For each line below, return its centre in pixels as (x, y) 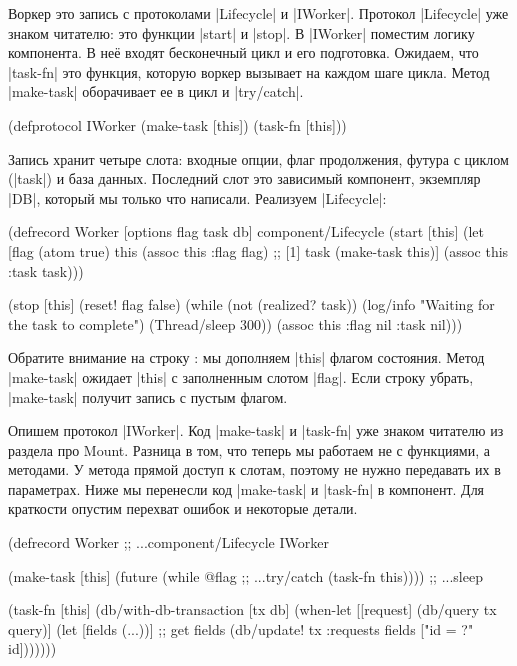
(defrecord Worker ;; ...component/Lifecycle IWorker (168, 542)
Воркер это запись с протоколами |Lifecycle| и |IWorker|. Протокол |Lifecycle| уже (258, 13)
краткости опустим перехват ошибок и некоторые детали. (183, 508)
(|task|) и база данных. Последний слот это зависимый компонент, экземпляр (244, 178)
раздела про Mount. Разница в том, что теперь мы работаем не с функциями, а (249, 449)
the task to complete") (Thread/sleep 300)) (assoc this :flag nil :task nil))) (235, 323)
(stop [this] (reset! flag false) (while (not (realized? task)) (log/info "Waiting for (251, 304)
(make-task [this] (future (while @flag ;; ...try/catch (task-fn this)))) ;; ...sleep (245, 575)
